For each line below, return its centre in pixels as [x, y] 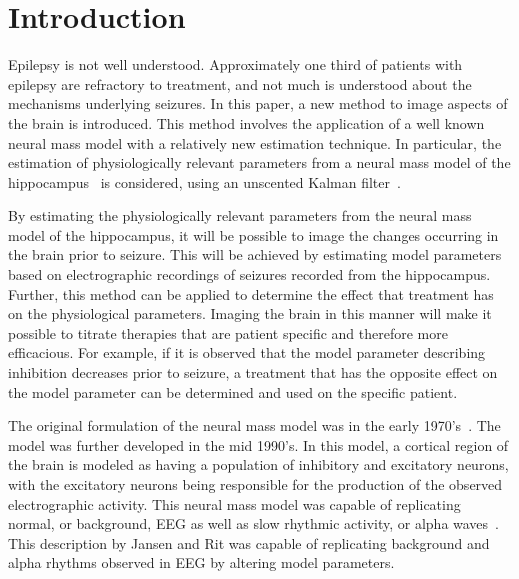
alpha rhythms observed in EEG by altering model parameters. [201, 562]
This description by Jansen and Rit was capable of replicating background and [249, 542]
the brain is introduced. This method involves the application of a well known [246, 122]
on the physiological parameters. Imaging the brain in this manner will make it [250, 313]
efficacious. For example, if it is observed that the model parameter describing [247, 352]
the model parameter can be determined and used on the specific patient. [233, 391]
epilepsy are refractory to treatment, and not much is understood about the [240, 83]
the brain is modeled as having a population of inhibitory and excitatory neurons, [258, 464]
